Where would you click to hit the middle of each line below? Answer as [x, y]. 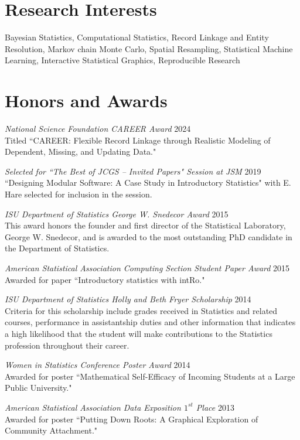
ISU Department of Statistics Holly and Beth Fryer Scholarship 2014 [128, 299]
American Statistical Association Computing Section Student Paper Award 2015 [147, 267]
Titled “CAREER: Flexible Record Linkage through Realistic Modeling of [138, 140]
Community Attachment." [51, 430]
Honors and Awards [86, 100]
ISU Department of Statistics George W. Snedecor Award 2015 [117, 214]
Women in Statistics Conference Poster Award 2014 [98, 365]
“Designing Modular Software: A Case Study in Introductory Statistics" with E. [148, 183]
